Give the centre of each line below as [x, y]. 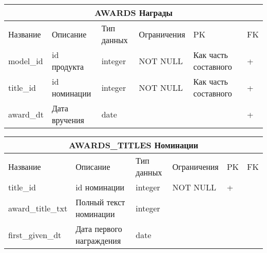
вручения [68, 120]
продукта [68, 66]
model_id [26, 61]
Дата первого [99, 229]
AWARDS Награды [133, 13]
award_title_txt [38, 208]
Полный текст [100, 202]
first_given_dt [35, 235]
